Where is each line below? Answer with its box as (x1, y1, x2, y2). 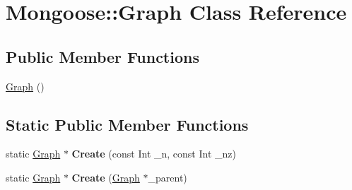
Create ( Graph (71, 170, 140, 184)
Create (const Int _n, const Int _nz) (71, 146, 236, 161)
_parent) (148, 170, 187, 184)
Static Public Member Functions (6, 113, 249, 135)
